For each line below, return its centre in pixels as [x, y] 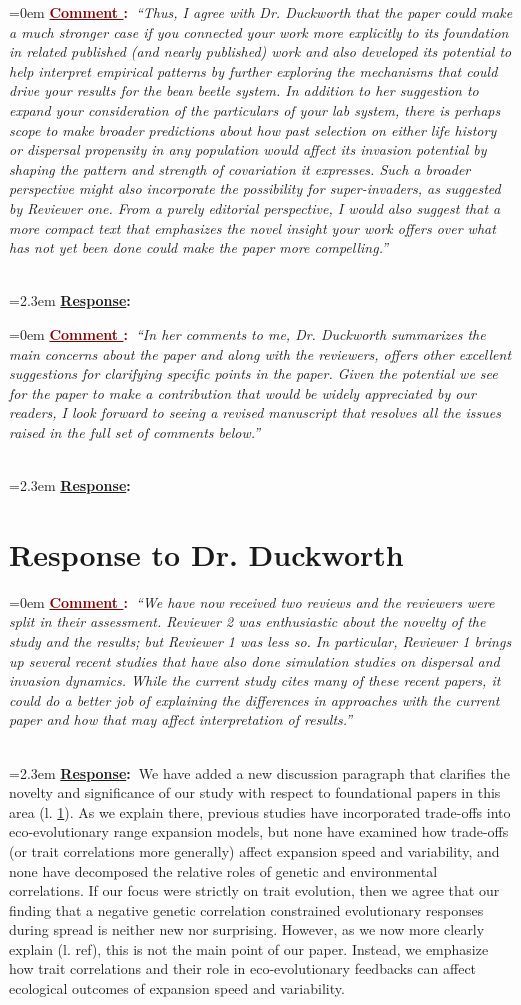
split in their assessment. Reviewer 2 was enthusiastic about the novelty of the [247, 621]
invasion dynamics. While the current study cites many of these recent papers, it [255, 680]
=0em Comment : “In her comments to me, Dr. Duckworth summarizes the [247, 333]
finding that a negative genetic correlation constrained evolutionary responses [246, 909]
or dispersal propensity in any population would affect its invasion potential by [248, 149]
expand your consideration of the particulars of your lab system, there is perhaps [255, 109]
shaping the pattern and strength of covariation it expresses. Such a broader [240, 168]
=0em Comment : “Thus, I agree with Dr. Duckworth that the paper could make [261, 12]
